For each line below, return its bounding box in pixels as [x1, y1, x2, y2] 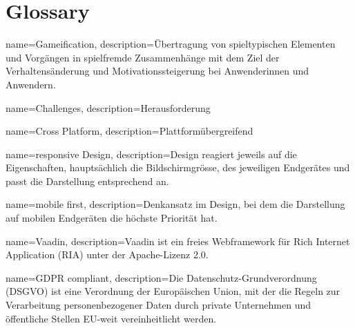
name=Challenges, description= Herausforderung [6, 100, 211, 115]
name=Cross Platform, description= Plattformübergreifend [6, 124, 253, 138]
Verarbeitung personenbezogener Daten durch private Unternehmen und [6, 298, 311, 312]
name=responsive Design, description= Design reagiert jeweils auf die [6, 146, 297, 161]
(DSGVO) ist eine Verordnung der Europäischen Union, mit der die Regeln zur [6, 284, 340, 298]
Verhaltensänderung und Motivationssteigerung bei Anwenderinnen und [6, 64, 309, 78]
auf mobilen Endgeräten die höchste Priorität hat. [6, 211, 218, 225]
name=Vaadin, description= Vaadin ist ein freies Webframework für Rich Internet [6, 233, 350, 248]
